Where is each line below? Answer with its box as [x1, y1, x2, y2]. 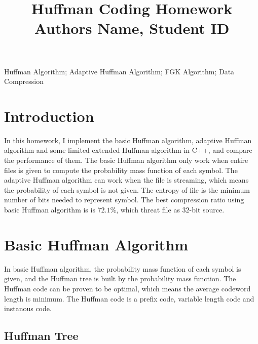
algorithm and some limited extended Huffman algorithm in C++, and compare [4, 145, 252, 155]
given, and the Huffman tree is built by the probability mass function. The [4, 273, 236, 284]
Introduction [4, 105, 94, 126]
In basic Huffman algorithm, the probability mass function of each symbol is [4, 263, 241, 274]
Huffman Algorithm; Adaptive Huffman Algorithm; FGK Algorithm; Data [4, 66, 235, 76]
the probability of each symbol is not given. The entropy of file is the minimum [4, 184, 250, 195]
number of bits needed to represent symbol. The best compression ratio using [4, 194, 244, 205]
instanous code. [4, 303, 52, 314]
